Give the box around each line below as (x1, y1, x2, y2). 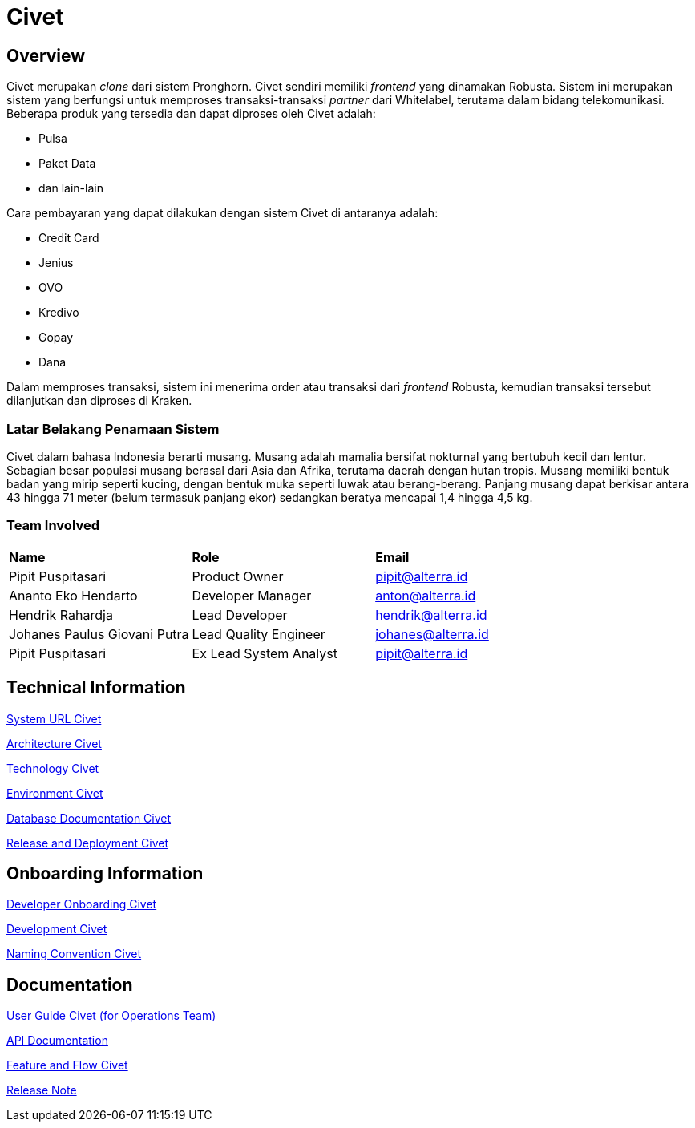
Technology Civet (6, 761, 99, 775)
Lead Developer (192, 606, 288, 623)
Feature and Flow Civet (6, 1058, 128, 1073)
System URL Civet (6, 711, 102, 726)
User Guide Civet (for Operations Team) (6, 1009, 216, 1023)
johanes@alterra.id (375, 625, 489, 642)
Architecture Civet (6, 736, 102, 750)
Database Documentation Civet (6, 811, 172, 825)
